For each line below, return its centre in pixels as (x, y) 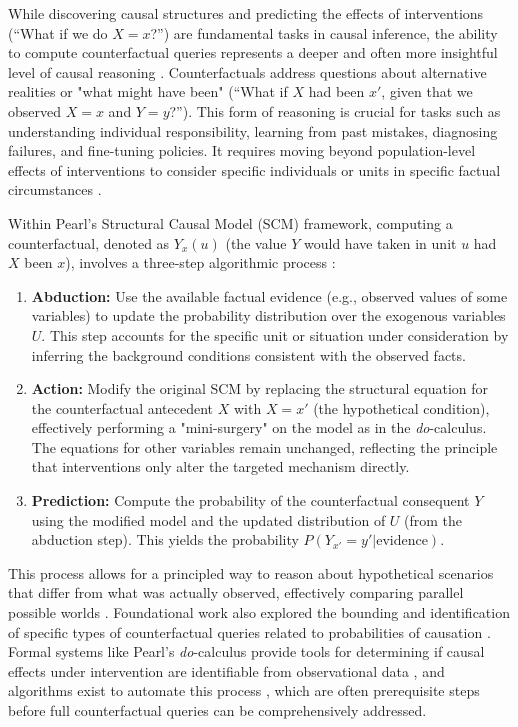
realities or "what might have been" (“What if (148, 91)
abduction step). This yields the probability (165, 539)
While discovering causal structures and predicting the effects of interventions (246, 13)
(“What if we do (58, 32)
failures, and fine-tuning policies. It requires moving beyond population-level (242, 150)
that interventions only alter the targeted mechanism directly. (220, 466)
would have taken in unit (380, 242)
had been (336, 91)
